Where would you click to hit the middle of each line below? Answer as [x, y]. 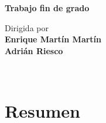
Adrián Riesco [34, 50]
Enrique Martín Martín [53, 39]
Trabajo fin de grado [47, 8]
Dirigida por [27, 27]
